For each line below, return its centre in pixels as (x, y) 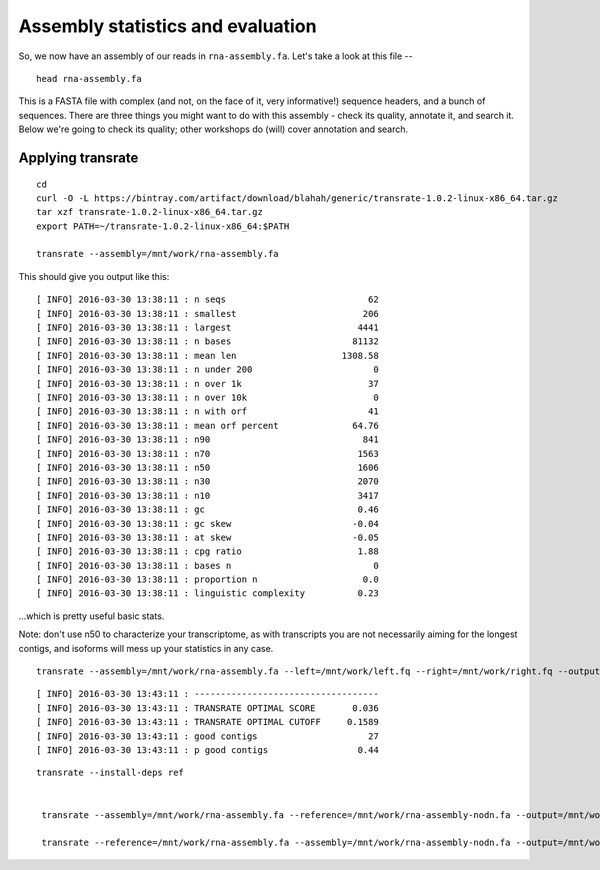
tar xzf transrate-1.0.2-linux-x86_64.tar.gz (150, 212)
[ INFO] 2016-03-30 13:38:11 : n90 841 (207, 439)
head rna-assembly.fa (89, 78)
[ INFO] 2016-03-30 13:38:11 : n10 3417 (207, 495)
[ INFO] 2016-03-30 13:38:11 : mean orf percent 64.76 (207, 425)
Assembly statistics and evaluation (167, 26)
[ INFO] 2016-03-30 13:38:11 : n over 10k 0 (207, 397)
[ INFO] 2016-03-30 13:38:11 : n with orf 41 (207, 411)
